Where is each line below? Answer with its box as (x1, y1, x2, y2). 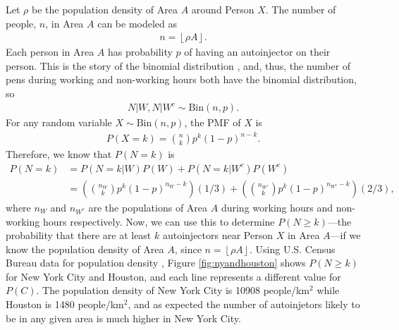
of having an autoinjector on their (184, 44, 331, 59)
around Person (191, 2, 254, 16)
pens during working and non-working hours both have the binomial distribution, (6, 72, 357, 87)
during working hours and (221, 200, 333, 214)
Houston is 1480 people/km (6, 297, 124, 312)
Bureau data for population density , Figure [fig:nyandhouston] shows (6, 255, 306, 270)
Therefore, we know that (6, 147, 112, 161)
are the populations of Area (88, 200, 208, 214)
